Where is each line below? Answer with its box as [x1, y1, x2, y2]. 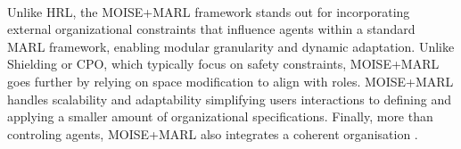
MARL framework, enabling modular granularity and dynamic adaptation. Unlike [7, 37, 455, 55]
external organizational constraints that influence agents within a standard [7, 20, 416, 38]
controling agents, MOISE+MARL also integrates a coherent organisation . [7, 124, 418, 143]
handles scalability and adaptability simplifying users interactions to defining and [7, 89, 452, 108]
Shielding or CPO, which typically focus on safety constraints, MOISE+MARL [7, 54, 440, 73]
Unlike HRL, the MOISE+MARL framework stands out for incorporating [7, 2, 410, 21]
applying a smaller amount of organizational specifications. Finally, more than [7, 107, 433, 126]
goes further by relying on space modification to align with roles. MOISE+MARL [7, 71, 454, 90]
